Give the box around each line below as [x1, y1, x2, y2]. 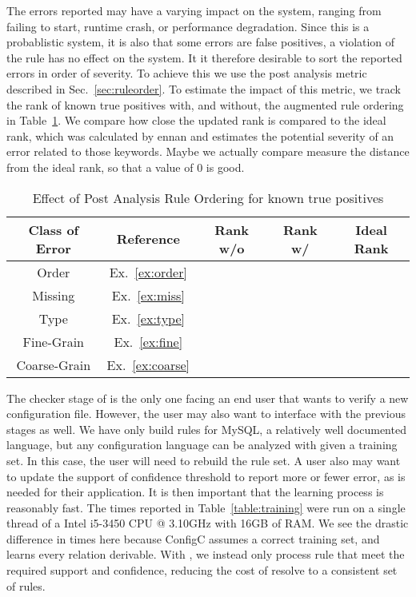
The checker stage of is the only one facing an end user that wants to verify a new [6, 389, 409, 406]
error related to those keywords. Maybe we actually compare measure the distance [6, 143, 410, 160]
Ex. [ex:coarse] [106, 355, 190, 374]
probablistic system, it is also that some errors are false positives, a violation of [6, 34, 395, 50]
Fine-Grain [22, 332, 84, 351]
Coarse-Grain [16, 355, 91, 374]
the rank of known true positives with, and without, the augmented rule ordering [6, 96, 404, 113]
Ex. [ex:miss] [111, 285, 185, 304]
